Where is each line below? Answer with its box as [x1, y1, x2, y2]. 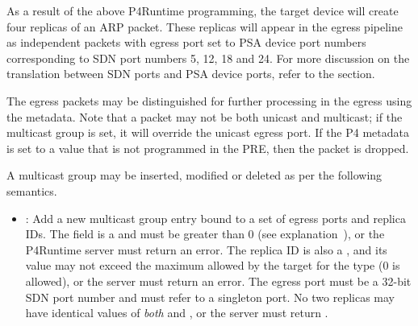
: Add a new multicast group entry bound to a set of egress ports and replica [25, 209, 406, 226]
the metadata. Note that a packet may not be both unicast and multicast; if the [6, 108, 403, 125]
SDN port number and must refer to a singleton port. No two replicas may [25, 288, 395, 305]
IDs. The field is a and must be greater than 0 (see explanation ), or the [25, 225, 385, 242]
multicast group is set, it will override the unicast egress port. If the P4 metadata [6, 124, 409, 141]
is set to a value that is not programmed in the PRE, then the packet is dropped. [6, 139, 409, 156]
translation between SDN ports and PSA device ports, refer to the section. [6, 65, 375, 82]
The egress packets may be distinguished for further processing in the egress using [6, 92, 412, 109]
